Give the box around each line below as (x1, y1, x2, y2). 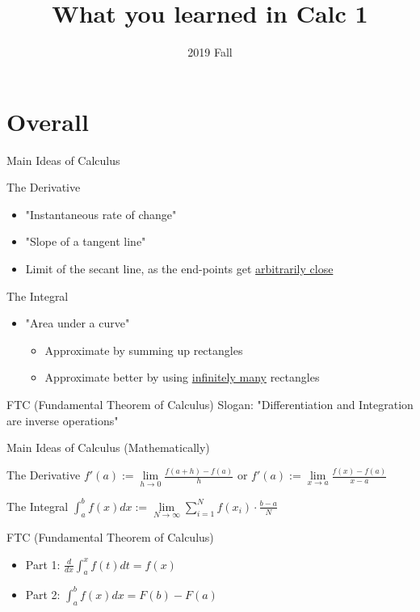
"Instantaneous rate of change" (25, 205, 177, 222)
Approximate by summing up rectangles (44, 341, 243, 358)
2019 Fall (187, 44, 233, 61)
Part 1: (25, 555, 61, 572)
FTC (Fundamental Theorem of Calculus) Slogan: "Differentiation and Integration (6, 396, 414, 412)
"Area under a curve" (25, 314, 130, 331)
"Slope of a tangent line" (25, 233, 146, 250)
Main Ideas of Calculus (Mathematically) (6, 439, 210, 456)
